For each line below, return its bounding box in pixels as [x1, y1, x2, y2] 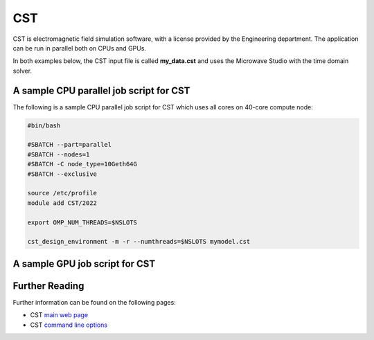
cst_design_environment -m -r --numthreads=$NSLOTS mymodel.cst [27, 238, 251, 246]
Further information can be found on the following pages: [12, 298, 176, 306]
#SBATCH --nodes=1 [27, 150, 90, 159]
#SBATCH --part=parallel [27, 141, 112, 149]
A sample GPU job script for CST [12, 258, 156, 269]
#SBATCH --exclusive [27, 170, 97, 178]
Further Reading [12, 280, 84, 292]
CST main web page [30, 311, 89, 319]
